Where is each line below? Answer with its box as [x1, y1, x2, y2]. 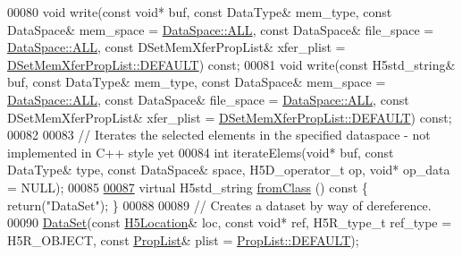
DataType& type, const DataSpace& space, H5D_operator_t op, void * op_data [7, 160, 450, 179]
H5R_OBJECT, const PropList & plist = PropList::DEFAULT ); [7, 230, 359, 249]
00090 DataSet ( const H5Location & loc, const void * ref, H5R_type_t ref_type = [7, 213, 452, 232]
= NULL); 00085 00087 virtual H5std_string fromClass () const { [7, 177, 368, 196]
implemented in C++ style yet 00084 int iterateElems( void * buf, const [7, 142, 394, 161]
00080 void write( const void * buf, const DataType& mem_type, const [7, 3, 392, 21]
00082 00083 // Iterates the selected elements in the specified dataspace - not [7, 125, 431, 144]
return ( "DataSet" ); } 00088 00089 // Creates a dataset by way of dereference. [7, 195, 432, 214]
